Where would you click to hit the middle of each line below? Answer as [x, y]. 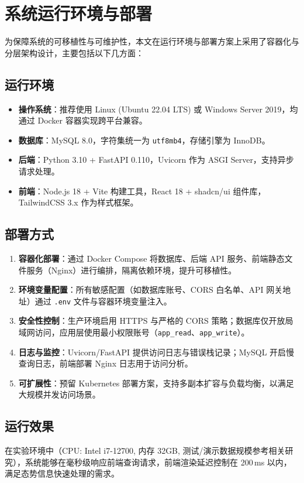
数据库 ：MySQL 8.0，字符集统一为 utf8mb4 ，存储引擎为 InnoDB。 [144, 140]
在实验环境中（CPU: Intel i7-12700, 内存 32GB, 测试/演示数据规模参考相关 [145, 451]
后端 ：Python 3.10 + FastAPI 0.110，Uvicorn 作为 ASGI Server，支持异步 [156, 160]
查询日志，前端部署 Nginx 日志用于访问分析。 [106, 363]
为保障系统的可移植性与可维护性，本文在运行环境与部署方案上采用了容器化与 [152, 41]
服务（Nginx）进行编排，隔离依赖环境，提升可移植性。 [132, 270]
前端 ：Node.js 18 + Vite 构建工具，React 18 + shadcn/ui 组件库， [142, 191]
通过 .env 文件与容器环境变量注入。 [103, 301]
